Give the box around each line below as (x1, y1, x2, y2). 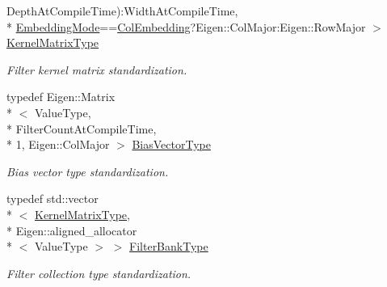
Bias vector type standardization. (6, 162, 169, 179)
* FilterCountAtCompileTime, (6, 120, 157, 137)
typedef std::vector (6, 190, 99, 207)
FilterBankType (129, 238, 208, 255)
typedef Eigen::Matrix (6, 88, 116, 105)
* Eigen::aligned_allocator (6, 222, 137, 238)
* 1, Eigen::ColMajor (6, 136, 110, 153)
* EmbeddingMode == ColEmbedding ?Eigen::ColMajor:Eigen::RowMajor (6, 18, 366, 35)
